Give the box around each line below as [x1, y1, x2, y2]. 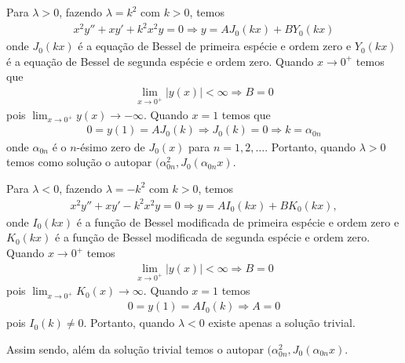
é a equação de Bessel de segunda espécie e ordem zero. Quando [6, 53, 314, 69]
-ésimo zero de [76, 138, 145, 154]
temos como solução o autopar [6, 154, 152, 170]
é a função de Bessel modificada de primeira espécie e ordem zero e [76, 213, 400, 230]
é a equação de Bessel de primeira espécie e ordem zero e [78, 38, 352, 54]
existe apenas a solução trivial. [208, 314, 356, 331]
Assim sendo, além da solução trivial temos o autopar [6, 340, 264, 357]
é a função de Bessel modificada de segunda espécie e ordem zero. [55, 229, 370, 245]
